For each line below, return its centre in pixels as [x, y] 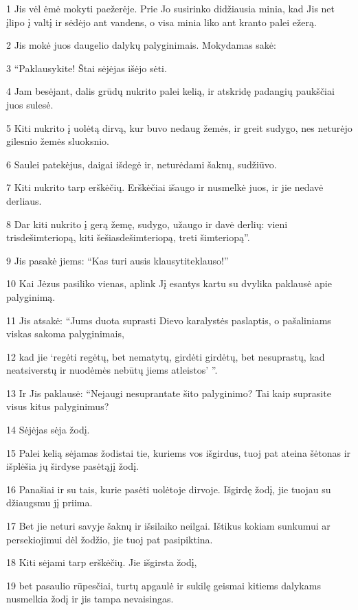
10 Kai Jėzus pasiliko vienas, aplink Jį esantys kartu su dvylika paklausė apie [169, 283]
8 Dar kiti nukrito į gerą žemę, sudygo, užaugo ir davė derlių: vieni [147, 224]
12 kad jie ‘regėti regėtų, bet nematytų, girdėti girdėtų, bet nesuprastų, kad [166, 356]
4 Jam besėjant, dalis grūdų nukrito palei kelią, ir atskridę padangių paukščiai [170, 91]
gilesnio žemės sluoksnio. [58, 141]
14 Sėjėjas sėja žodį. [48, 430]
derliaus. [24, 200]
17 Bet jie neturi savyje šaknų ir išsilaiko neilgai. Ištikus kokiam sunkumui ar [168, 526]
